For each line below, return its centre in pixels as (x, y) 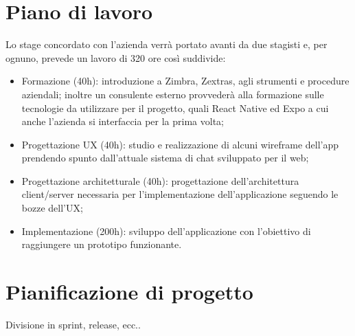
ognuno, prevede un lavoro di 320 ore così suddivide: (116, 57)
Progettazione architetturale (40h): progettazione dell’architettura (160, 180)
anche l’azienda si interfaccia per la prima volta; (123, 121)
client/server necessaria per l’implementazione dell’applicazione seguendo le (180, 194)
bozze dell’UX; (52, 208)
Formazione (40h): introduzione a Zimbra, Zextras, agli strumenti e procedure (185, 81)
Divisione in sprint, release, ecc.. (73, 324)
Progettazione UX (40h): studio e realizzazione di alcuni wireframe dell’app (180, 144)
